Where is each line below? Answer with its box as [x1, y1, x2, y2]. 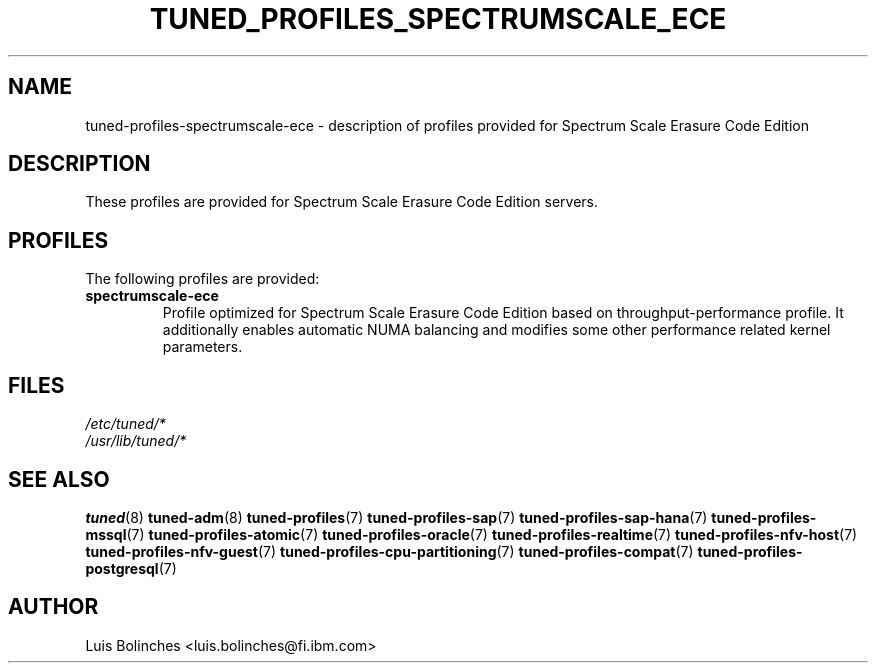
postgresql [85, 559, 159, 577]
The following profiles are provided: [85, 270, 320, 288]
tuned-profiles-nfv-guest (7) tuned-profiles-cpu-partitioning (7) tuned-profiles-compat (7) [85, 542, 694, 560]
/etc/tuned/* [85, 415, 166, 433]
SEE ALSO [8, 466, 110, 492]
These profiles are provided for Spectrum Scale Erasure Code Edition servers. [85, 193, 599, 211]
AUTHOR [8, 594, 99, 620]
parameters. [162, 338, 243, 356]
